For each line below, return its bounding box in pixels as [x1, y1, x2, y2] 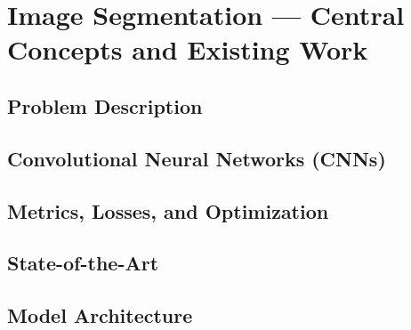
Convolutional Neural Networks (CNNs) [7, 144, 386, 172]
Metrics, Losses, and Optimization [7, 197, 329, 224]
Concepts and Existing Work [7, 31, 368, 68]
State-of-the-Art [7, 249, 159, 277]
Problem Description [7, 92, 203, 119]
